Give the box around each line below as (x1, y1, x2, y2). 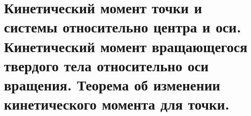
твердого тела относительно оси (4, 55, 209, 75)
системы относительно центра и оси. (4, 17, 241, 37)
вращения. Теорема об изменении (4, 74, 220, 94)
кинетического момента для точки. (4, 94, 230, 114)
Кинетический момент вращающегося (4, 36, 248, 56)
